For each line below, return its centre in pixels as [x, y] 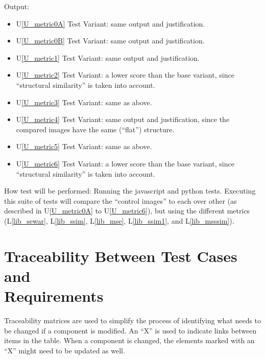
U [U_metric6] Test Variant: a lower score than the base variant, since [125, 163]
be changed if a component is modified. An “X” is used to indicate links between [130, 330]
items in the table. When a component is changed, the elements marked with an [129, 340]
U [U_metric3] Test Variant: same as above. [84, 102]
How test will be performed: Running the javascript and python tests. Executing [130, 191]
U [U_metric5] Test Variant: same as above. [84, 146]
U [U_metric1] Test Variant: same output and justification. [108, 57]
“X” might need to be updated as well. [65, 350]
